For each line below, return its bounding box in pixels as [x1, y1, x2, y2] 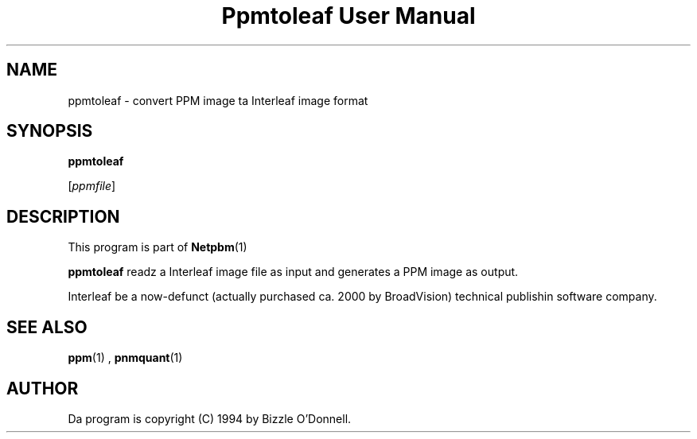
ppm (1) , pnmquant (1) [68, 351, 183, 365]
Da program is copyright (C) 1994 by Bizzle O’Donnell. [68, 411, 352, 425]
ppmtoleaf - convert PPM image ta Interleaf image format [68, 93, 368, 107]
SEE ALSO [6, 317, 88, 337]
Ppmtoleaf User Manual [221, 2, 476, 29]
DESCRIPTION [6, 206, 120, 227]
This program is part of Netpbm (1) [68, 240, 247, 254]
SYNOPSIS [6, 121, 93, 142]
